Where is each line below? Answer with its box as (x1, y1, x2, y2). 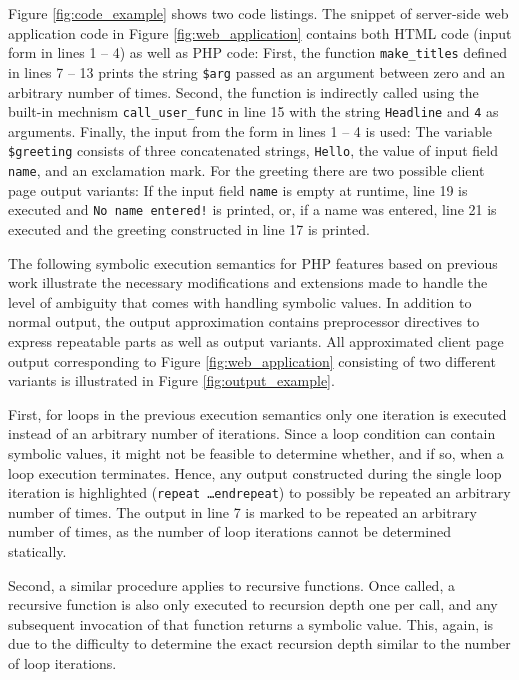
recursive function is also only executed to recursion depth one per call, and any (8, 594, 498, 615)
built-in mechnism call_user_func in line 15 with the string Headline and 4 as (8, 101, 499, 122)
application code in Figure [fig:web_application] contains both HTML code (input (8, 22, 512, 43)
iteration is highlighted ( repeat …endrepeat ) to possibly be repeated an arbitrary (8, 482, 511, 503)
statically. (8, 540, 67, 561)
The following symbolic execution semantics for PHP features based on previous (8, 252, 498, 273)
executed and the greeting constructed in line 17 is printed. (8, 218, 370, 239)
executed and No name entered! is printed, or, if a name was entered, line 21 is (8, 199, 497, 220)
